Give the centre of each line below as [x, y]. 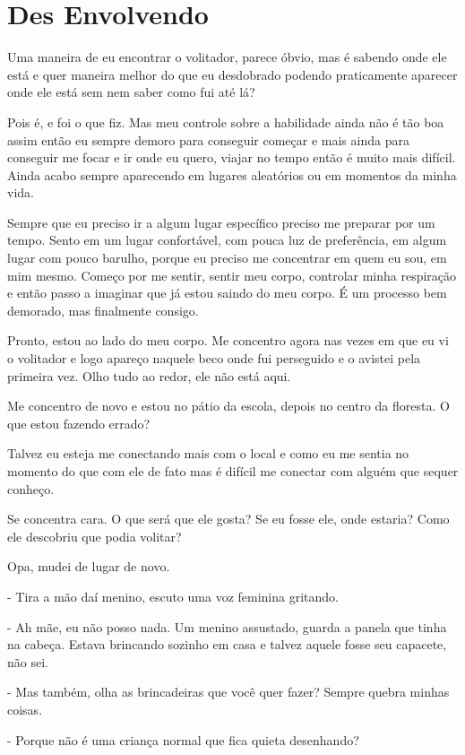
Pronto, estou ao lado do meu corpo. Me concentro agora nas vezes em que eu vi [228, 340]
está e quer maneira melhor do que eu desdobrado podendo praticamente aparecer [232, 74]
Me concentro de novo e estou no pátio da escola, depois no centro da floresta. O [228, 406]
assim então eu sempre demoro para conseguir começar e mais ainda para [208, 139]
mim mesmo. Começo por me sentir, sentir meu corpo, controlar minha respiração [232, 275]
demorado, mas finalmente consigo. [103, 310]
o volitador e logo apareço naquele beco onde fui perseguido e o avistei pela [214, 358]
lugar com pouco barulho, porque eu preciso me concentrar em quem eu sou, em [227, 258]
